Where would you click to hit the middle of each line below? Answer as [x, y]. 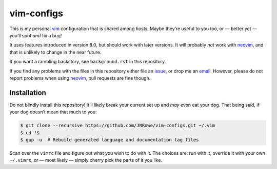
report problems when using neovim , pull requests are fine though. [80, 78]
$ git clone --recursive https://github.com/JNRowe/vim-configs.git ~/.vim [118, 126]
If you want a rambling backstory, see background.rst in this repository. [88, 62]
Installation [28, 93]
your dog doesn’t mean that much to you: [53, 112]
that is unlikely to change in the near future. [55, 52]
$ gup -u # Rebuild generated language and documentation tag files [110, 140]
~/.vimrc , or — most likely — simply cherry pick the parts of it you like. [86, 160]
